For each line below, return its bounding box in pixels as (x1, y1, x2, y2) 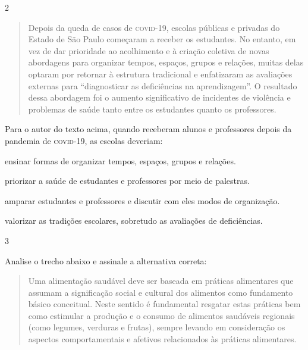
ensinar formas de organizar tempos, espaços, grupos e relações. (5, 154, 236, 167)
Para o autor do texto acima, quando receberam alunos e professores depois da (5, 123, 292, 135)
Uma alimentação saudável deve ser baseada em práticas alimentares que (28, 274, 294, 287)
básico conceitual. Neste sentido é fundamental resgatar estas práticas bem (28, 298, 301, 310)
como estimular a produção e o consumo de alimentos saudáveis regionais (28, 309, 295, 321)
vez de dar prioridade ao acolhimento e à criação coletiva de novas (28, 44, 269, 57)
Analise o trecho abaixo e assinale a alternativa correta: (5, 254, 207, 267)
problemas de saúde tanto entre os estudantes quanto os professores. (28, 102, 276, 115)
